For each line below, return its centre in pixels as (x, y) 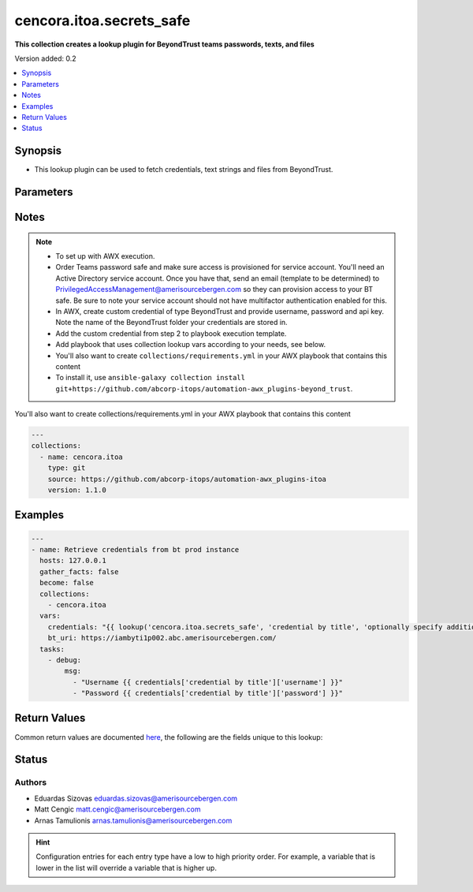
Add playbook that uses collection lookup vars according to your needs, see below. (191, 345)
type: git (67, 468)
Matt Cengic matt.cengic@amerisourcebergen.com (117, 809)
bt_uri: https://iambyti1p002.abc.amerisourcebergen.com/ (162, 638)
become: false (67, 583)
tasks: (52, 649)
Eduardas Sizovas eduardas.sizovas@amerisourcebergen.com (136, 798)
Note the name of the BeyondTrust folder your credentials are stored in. (171, 323)
